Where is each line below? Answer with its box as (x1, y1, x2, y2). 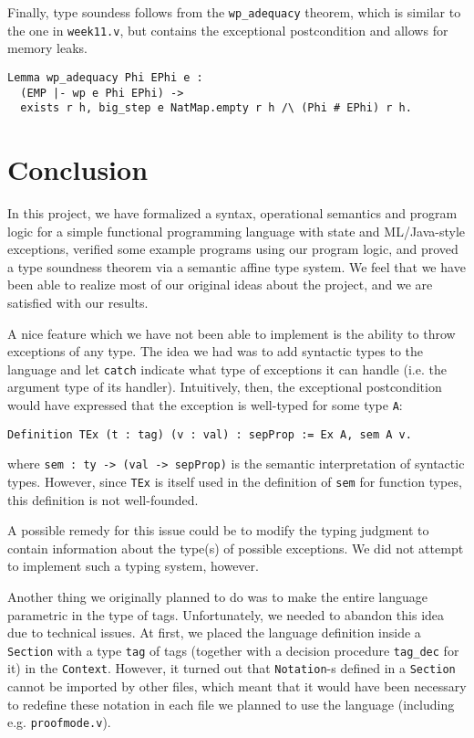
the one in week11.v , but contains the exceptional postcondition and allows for (7, 20, 448, 39)
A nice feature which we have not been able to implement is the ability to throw (7, 323, 456, 343)
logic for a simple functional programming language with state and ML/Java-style (7, 221, 466, 240)
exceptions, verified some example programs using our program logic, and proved (7, 239, 459, 258)
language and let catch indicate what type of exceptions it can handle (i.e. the (7, 359, 447, 378)
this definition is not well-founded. (7, 490, 199, 509)
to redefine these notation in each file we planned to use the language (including (7, 694, 455, 713)
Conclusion (7, 151, 149, 188)
